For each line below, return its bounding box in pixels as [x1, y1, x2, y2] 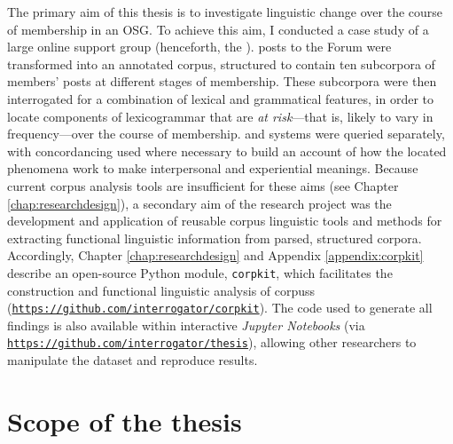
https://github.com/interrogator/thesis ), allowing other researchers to [7, 333, 417, 352]
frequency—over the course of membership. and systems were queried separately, [7, 124, 445, 143]
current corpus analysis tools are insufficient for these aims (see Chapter [7, 176, 399, 194]
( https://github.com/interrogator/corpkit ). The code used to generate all [7, 298, 433, 317]
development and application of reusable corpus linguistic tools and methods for [7, 211, 442, 230]
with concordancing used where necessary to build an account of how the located [7, 141, 447, 160]
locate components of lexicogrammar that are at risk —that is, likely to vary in [7, 107, 433, 125]
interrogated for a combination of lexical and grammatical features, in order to [7, 89, 434, 107]
